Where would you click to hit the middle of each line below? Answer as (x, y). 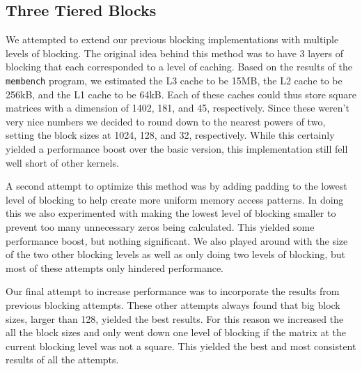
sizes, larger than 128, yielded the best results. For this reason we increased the (175, 318)
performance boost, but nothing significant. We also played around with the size (177, 240)
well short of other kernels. (62, 162)
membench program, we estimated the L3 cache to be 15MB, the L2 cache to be (174, 80)
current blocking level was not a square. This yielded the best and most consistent (181, 346)
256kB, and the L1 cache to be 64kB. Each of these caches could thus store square (181, 94)
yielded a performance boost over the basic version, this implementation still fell (177, 149)
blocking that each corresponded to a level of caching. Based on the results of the (179, 67)
